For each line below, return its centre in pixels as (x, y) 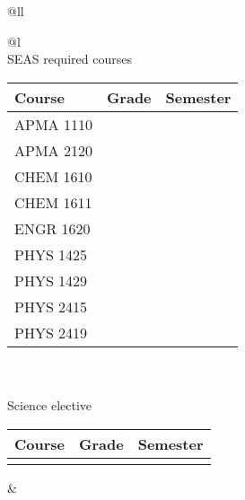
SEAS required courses (70, 59)
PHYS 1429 (51, 280)
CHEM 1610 (53, 176)
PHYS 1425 (51, 254)
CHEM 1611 (53, 202)
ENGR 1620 (52, 228)
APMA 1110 (53, 124)
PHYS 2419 (51, 332)
